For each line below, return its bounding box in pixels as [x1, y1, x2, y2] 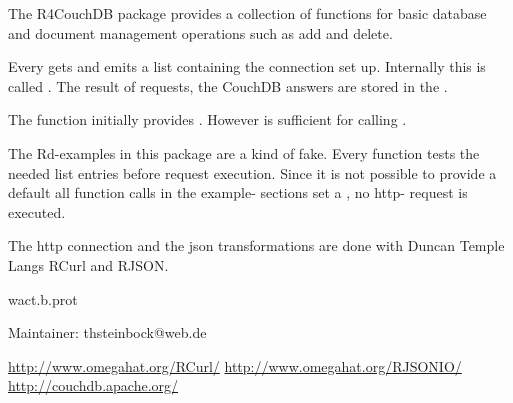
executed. [8, 201, 66, 222]
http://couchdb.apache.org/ [8, 375, 179, 396]
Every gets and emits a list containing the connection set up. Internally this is [8, 56, 486, 77]
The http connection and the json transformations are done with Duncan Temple [8, 235, 505, 256]
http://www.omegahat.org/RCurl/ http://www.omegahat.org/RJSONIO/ [8, 355, 462, 376]
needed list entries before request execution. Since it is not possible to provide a [8, 162, 497, 183]
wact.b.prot [8, 288, 78, 309]
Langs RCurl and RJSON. [8, 254, 169, 275]
